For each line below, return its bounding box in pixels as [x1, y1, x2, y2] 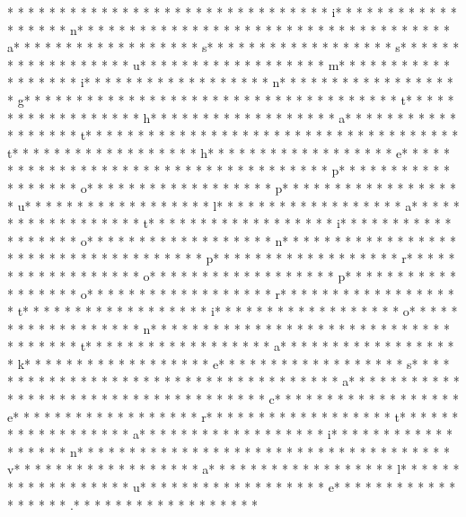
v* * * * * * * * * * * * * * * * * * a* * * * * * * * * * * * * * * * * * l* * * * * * [7, 460, 460, 478]
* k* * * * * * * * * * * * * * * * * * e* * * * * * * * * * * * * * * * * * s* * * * [7, 354, 450, 372]
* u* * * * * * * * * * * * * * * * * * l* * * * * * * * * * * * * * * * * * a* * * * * [7, 196, 460, 215]
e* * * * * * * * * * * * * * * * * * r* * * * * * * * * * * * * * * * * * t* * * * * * [7, 407, 459, 425]
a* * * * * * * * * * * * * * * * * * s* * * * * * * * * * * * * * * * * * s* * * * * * [7, 38, 460, 57]
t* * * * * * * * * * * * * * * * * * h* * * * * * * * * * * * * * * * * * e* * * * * [7, 143, 450, 162]
